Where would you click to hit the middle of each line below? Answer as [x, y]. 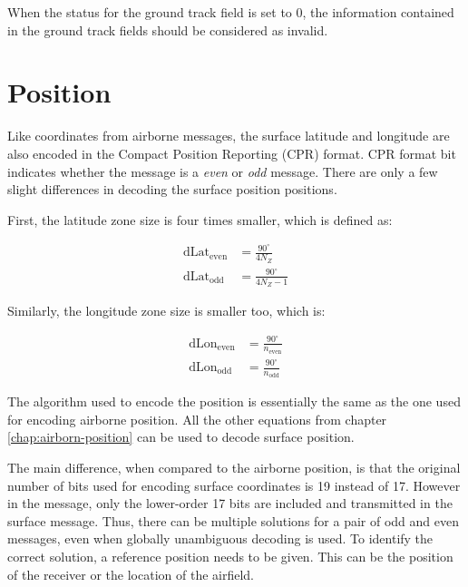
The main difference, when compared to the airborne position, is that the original [234, 468]
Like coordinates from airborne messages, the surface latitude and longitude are [229, 136]
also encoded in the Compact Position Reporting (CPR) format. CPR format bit [232, 153]
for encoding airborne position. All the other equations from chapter [197, 419]
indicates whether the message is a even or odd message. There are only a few [223, 171]
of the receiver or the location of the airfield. [131, 574]
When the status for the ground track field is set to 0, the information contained [231, 12]
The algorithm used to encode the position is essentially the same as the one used [234, 401]
